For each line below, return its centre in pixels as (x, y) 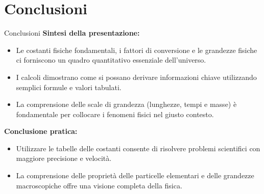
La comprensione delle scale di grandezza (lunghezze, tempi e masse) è (126, 104)
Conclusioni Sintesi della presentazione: (72, 33)
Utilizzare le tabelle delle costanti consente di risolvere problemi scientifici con (138, 148)
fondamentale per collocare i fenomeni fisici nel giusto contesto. (115, 114)
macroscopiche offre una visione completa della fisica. (99, 185)
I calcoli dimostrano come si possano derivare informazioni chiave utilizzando (136, 77)
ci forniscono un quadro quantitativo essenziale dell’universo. (111, 60)
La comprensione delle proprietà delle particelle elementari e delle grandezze (135, 175)
